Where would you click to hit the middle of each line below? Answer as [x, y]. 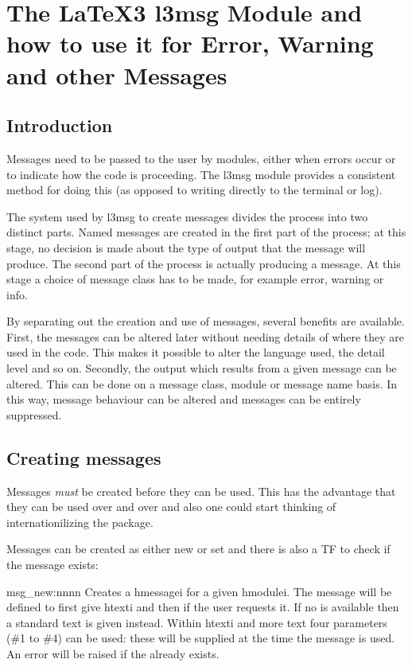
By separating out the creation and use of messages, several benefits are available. [206, 321]
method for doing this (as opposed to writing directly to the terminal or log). [194, 190]
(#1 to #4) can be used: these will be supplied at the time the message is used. [201, 638]
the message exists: [52, 565]
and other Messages [117, 74]
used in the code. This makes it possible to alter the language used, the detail [196, 352]
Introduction [60, 125]
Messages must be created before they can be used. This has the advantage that [201, 491]
